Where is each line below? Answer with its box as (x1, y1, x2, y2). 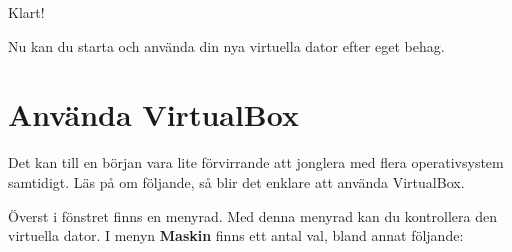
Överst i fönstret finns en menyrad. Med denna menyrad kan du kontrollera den (8, 205, 497, 226)
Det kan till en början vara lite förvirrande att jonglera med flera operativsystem (8, 152, 504, 173)
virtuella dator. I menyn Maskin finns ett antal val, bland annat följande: (8, 225, 464, 246)
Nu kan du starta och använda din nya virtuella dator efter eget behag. (8, 35, 445, 56)
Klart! (8, 2, 45, 22)
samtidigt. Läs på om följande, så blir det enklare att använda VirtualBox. (8, 171, 465, 192)
